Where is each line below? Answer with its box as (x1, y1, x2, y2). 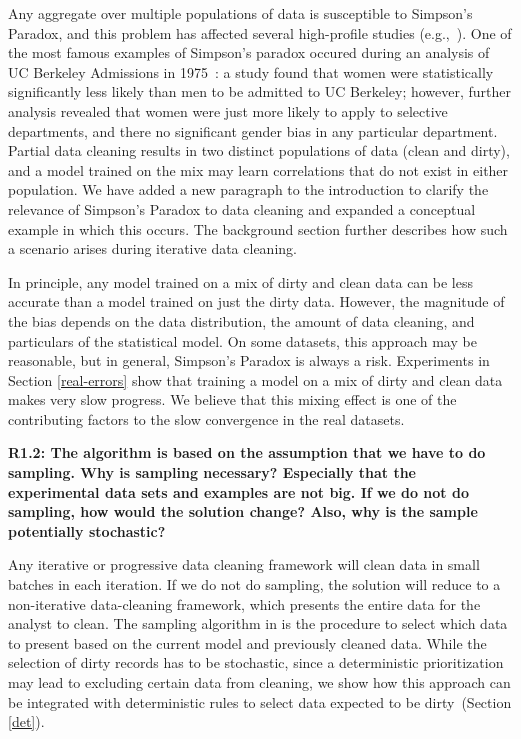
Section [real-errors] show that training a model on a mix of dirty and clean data (8, 369, 503, 390)
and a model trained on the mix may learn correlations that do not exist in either (8, 159, 509, 180)
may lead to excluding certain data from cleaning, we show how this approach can (8, 672, 511, 692)
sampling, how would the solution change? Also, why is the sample (8, 501, 478, 522)
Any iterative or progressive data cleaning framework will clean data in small (8, 554, 480, 575)
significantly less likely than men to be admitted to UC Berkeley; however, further (8, 81, 512, 102)
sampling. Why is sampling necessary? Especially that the (8, 462, 416, 483)
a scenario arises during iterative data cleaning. (8, 238, 297, 259)
